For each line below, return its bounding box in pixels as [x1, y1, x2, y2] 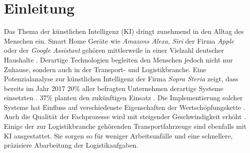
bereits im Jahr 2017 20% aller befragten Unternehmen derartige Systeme [4, 83, 223, 93]
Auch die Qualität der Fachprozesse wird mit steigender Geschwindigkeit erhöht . [4, 111, 246, 122]
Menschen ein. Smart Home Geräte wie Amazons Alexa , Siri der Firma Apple [4, 35, 234, 46]
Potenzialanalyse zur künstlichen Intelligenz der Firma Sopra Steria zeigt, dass [4, 74, 238, 84]
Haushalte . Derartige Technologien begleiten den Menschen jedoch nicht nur [4, 54, 233, 64]
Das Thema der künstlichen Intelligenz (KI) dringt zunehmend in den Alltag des [4, 26, 244, 36]
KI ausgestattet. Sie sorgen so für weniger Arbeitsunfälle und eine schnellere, [4, 130, 233, 140]
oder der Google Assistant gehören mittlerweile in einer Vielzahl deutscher [4, 45, 224, 55]
